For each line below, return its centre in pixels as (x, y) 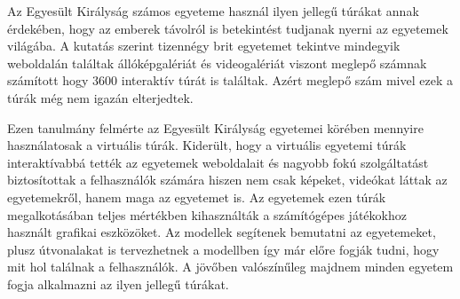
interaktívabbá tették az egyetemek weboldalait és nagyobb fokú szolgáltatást (218, 162)
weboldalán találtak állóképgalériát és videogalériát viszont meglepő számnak (217, 63)
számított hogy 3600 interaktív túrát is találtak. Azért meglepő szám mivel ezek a (230, 80)
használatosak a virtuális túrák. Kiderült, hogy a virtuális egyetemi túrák (207, 145)
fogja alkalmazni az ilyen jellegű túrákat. (118, 283)
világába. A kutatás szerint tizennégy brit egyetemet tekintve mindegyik (204, 46)
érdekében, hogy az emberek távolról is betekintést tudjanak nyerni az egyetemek (228, 28)
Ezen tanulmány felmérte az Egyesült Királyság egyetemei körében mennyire (215, 127)
